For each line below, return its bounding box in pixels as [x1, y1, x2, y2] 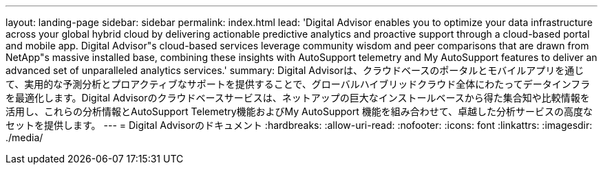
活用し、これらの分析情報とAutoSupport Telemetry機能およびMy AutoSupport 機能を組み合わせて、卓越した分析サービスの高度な [6, 106, 593, 117]
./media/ [6, 132, 43, 143]
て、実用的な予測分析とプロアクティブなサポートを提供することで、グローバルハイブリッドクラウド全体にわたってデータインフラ [6, 78, 591, 90]
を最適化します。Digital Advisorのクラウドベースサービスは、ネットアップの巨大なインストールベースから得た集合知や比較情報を [6, 92, 590, 104]
